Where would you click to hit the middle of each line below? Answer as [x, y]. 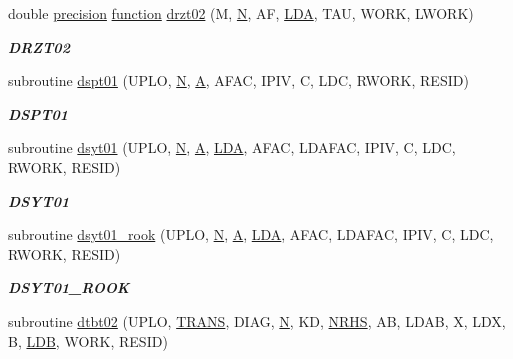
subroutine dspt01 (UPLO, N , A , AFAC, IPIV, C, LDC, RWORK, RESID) [238, 80]
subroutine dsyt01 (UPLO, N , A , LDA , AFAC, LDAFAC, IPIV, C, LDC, [232, 147]
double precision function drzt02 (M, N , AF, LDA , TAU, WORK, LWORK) [241, 13]
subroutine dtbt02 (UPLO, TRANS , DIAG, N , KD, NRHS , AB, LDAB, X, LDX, [257, 320]
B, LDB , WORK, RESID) [88, 340]
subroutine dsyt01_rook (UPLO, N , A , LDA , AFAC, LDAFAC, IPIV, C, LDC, [251, 234]
